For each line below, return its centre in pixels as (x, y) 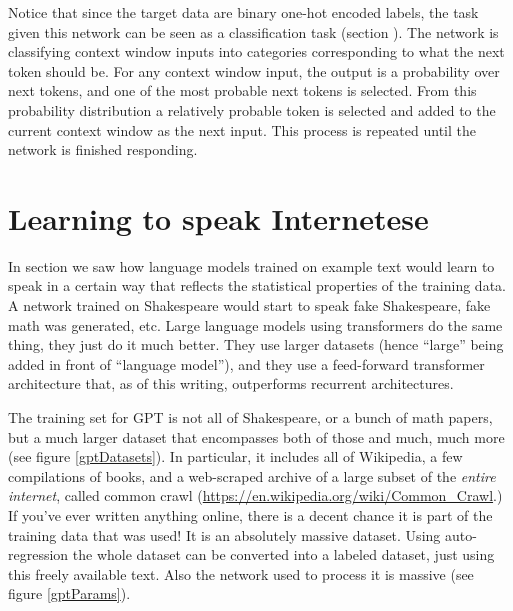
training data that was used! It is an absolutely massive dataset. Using (224, 534)
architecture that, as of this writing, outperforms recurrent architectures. (231, 383)
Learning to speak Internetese (218, 217)
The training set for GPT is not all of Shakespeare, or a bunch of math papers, (250, 417)
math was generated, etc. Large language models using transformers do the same (255, 324)
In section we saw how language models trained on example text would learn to (251, 265)
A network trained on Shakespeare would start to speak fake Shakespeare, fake (249, 305)
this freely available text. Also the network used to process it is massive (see (241, 573)
